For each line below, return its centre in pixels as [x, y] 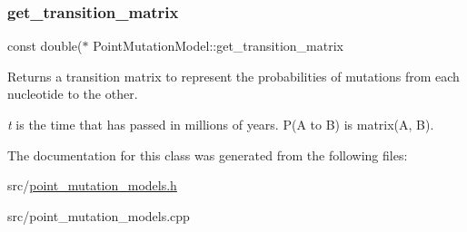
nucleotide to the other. [73, 94]
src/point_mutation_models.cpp [99, 215]
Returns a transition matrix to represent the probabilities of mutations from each [233, 76]
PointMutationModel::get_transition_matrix [218, 46]
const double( [45, 46]
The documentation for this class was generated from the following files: [208, 155]
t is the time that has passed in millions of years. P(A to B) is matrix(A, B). [221, 124]
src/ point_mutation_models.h [92, 185]
